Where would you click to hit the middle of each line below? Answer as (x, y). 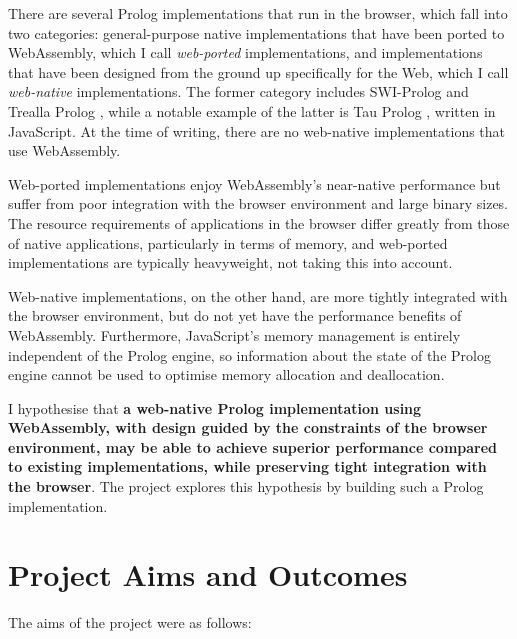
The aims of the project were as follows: (130, 622)
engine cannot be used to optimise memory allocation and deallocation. (226, 374)
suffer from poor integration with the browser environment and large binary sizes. (258, 203)
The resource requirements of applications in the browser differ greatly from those (259, 222)
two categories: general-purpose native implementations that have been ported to (256, 32)
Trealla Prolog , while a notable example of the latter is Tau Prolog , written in (252, 110)
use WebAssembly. (64, 150)
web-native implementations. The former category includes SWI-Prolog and (238, 91)
